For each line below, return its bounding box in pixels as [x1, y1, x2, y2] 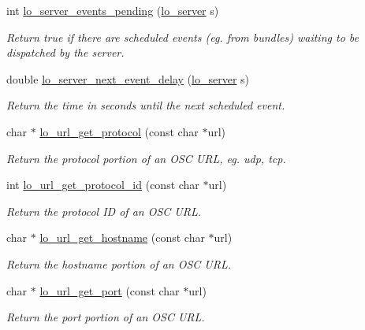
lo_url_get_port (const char [39, 282, 180, 298]
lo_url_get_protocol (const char [39, 123, 199, 139]
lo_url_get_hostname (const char [39, 229, 205, 246]
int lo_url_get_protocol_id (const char [6, 176, 199, 193]
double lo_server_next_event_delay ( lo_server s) [6, 70, 250, 87]
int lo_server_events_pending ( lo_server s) [6, 2, 219, 18]
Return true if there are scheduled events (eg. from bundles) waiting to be [6, 28, 359, 45]
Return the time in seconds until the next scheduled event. [6, 97, 285, 113]
